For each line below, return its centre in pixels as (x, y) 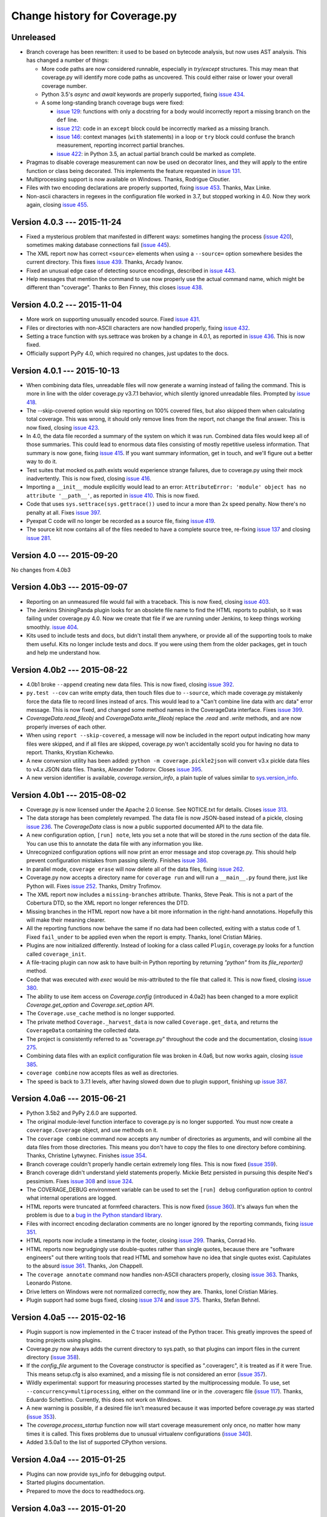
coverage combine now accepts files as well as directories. (102, 1073)
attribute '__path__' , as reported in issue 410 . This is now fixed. (113, 495)
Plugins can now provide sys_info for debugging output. (96, 1474)
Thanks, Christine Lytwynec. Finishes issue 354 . (87, 1155)
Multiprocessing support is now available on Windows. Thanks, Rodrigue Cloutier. (128, 179)
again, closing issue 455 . (58, 205)
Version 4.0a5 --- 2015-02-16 (68, 1317)
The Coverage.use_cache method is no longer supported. (101, 1013)
